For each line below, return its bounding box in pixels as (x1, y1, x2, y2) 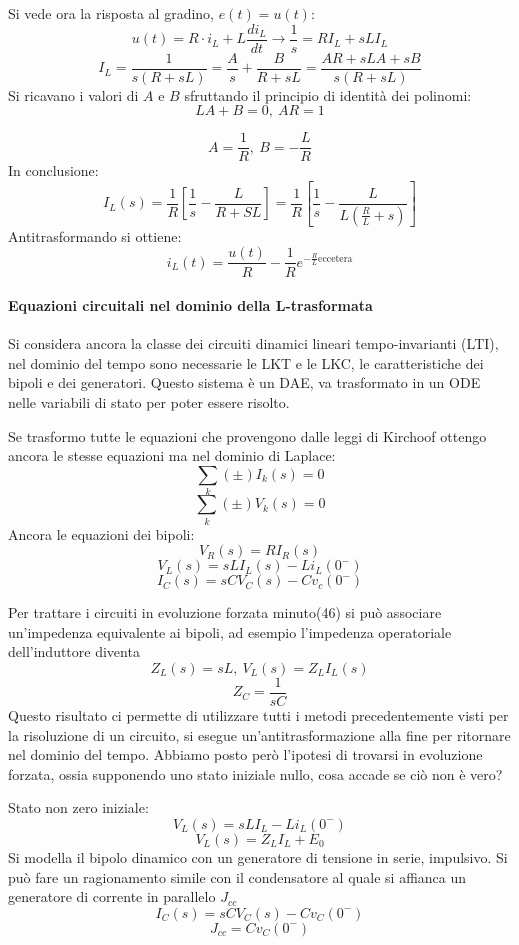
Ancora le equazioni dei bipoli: (8, 523, 195, 544)
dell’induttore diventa (8, 641, 140, 662)
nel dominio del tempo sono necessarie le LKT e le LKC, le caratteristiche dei (8, 352, 484, 373)
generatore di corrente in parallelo (8, 886, 216, 907)
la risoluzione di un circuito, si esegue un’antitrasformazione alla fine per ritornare (8, 724, 511, 745)
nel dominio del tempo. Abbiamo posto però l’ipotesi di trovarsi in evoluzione (8, 744, 483, 765)
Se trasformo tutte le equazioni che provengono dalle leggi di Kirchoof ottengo (8, 425, 487, 446)
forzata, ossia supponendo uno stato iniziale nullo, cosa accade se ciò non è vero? (8, 763, 503, 784)
